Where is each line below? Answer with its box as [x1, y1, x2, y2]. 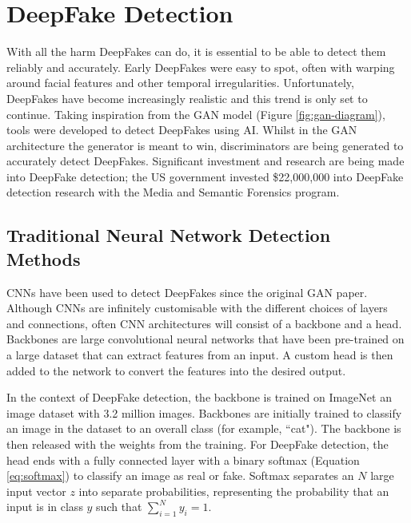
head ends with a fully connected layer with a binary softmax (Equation [6, 451, 360, 468]
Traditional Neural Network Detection [6, 223, 331, 248]
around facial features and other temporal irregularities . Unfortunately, [6, 74, 354, 91]
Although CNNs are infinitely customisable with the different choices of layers [6, 299, 388, 316]
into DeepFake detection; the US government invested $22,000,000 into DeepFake [6, 168, 404, 184]
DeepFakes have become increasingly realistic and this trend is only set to [6, 89, 368, 106]
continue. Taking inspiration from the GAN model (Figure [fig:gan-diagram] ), [6, 105, 385, 122]
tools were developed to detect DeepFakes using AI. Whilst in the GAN [6, 121, 357, 138]
